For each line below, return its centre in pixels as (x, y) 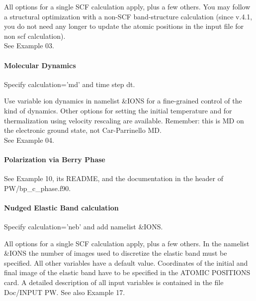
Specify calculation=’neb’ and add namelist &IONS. (84, 227)
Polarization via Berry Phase (55, 159)
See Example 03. (29, 46)
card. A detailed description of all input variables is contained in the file (114, 282)
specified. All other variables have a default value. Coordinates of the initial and (126, 262)
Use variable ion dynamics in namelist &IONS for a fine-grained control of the (123, 101)
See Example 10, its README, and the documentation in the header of (114, 178)
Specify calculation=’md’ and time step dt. (70, 84)
